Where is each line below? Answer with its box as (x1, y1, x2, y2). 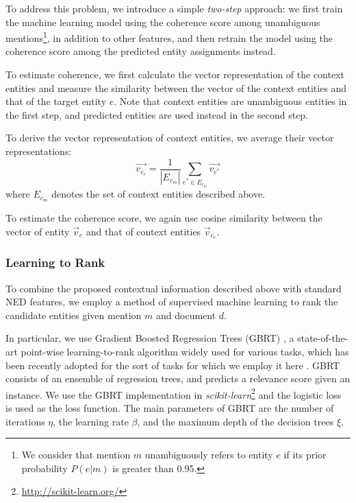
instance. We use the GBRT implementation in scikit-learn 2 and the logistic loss (5, 385, 342, 401)
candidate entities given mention (5, 307, 142, 322)
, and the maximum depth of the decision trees (137, 414, 334, 428)
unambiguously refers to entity (144, 447, 273, 462)
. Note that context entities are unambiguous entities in (114, 94, 347, 108)
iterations (5, 414, 45, 428)
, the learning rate (53, 414, 129, 428)
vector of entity (5, 224, 70, 238)
